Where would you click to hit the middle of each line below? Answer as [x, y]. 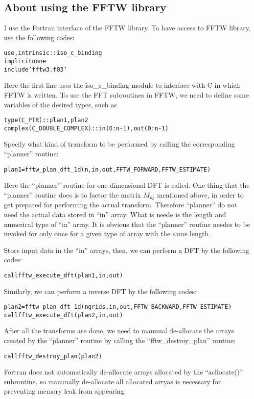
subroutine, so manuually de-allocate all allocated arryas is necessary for [113, 381]
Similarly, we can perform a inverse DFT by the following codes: [100, 291]
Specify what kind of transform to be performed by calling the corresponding [119, 144]
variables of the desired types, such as [60, 104]
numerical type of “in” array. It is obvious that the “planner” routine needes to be [127, 224]
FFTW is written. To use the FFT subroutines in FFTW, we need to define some [127, 94]
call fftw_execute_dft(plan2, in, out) [64, 315]
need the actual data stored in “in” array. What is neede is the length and [115, 214]
